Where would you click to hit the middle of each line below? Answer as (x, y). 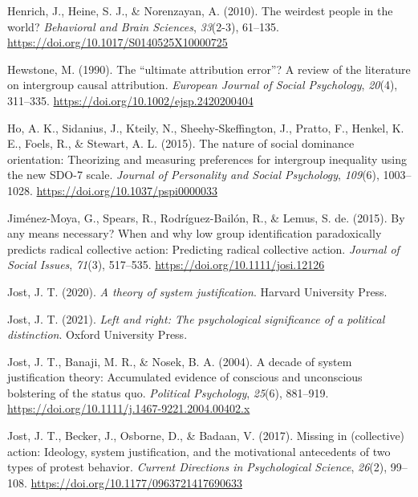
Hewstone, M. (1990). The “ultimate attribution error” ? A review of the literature (209, 69)
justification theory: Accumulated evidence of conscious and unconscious (185, 377)
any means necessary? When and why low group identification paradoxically (195, 233)
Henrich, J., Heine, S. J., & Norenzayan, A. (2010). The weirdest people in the (200, 10)
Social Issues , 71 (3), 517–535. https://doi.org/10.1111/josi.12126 (166, 265)
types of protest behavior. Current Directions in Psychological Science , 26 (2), (197, 467)
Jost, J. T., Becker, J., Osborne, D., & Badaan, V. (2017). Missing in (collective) (206, 436)
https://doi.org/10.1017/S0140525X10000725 (118, 42)
